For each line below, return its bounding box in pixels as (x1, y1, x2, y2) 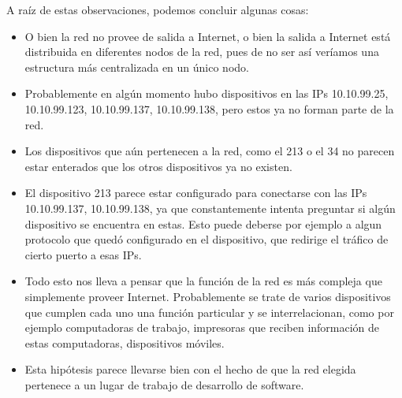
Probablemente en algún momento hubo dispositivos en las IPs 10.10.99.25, (24, 85, 389, 102)
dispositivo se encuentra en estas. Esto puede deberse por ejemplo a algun (24, 215, 382, 232)
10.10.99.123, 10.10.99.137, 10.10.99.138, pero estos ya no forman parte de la (24, 100, 394, 117)
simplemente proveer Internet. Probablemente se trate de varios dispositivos (24, 288, 391, 304)
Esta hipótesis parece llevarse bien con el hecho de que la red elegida (24, 361, 356, 378)
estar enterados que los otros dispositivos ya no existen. (24, 158, 292, 174)
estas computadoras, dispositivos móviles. (24, 334, 225, 351)
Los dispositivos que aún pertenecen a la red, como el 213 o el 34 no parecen (24, 143, 395, 159)
